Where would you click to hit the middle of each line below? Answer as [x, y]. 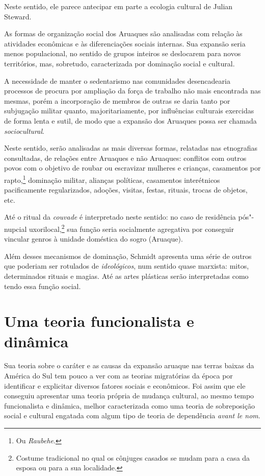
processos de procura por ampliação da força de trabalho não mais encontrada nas [132, 91]
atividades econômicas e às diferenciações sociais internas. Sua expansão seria [125, 43]
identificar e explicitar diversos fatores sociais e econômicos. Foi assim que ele [125, 385]
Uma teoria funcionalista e [99, 321]
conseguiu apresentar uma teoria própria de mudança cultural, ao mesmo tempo [129, 396]
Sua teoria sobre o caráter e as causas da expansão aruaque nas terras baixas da [129, 365]
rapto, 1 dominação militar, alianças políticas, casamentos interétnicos [112, 179]
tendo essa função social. [43, 286]
